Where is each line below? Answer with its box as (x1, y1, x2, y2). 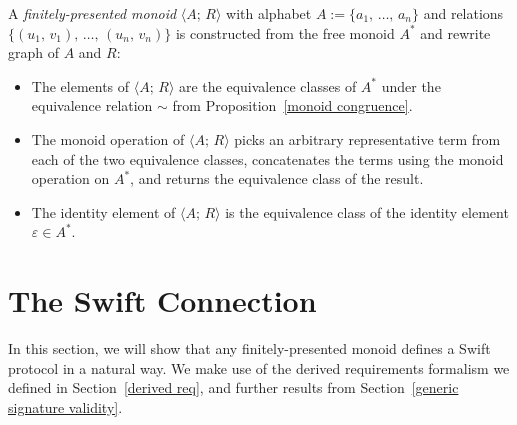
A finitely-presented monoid (8, 3, 177, 23)
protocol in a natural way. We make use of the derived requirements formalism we (8, 357, 510, 378)
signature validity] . (8, 396, 123, 417)
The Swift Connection (8, 280, 317, 321)
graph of (8, 42, 60, 63)
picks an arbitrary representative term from (234, 128, 501, 149)
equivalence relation (31, 95, 153, 116)
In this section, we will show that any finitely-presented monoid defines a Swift (8, 338, 491, 359)
